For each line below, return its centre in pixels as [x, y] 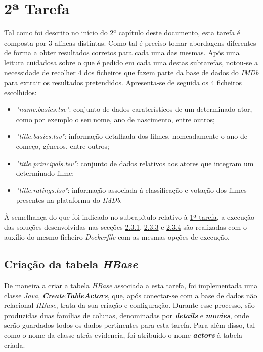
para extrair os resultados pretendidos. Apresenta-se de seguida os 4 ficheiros [123, 82]
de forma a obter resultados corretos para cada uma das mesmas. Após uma [122, 52]
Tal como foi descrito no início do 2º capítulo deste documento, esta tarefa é [122, 33]
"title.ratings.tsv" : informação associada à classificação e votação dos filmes [131, 190]
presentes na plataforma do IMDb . [69, 200]
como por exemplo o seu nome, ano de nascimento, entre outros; [115, 119]
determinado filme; [45, 173]
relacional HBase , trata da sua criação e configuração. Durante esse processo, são [129, 305]
